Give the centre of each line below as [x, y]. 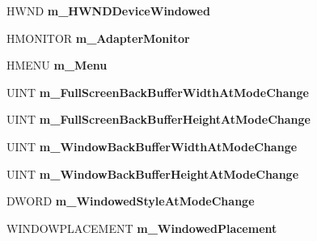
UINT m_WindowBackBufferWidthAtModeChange [152, 146]
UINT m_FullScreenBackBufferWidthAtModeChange [158, 92]
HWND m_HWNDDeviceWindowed [108, 11]
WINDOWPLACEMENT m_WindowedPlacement [142, 228]
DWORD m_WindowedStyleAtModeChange [131, 201]
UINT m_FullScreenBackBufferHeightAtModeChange [158, 119]
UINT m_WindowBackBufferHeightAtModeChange [153, 173]
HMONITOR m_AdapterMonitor [98, 38]
